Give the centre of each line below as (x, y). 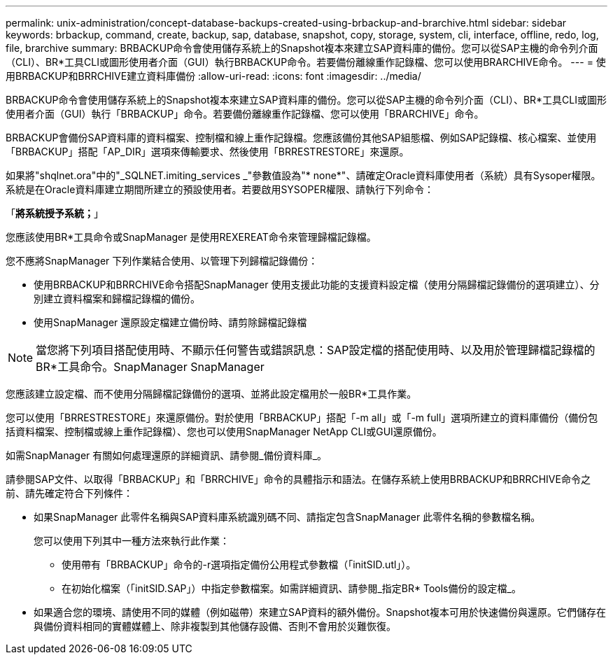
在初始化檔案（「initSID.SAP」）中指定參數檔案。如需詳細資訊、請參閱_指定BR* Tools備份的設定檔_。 (291, 588)
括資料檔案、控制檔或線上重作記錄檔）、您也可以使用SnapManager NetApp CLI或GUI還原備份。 (224, 431)
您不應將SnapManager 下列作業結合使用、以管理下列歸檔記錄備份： (162, 261)
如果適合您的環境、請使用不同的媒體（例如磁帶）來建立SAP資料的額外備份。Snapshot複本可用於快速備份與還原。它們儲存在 (320, 612)
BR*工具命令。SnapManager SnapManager (150, 367)
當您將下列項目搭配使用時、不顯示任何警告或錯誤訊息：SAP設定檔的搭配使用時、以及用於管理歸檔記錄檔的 (316, 350)
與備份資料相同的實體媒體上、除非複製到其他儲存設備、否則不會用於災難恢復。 (215, 626)
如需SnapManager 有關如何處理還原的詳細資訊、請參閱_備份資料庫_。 (167, 455)
